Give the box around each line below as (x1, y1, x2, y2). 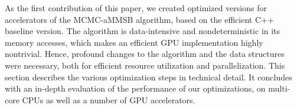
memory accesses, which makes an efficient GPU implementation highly (5, 36, 263, 48)
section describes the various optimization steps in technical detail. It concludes (5, 70, 292, 83)
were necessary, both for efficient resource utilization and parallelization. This (5, 59, 285, 71)
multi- (268, 82, 291, 95)
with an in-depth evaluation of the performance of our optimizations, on (5, 82, 266, 95)
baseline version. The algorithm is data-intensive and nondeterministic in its (5, 25, 280, 37)
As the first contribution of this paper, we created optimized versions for (5, 2, 267, 14)
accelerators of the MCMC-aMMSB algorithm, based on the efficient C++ (5, 13, 274, 25)
